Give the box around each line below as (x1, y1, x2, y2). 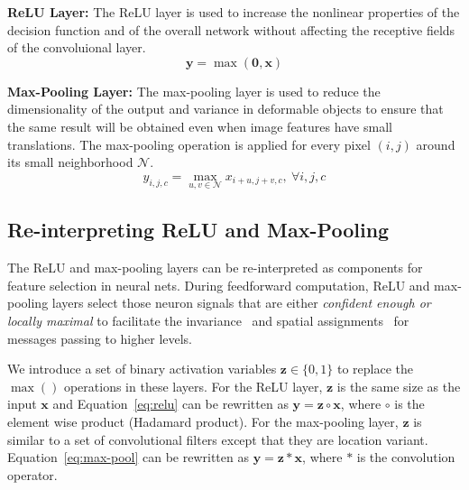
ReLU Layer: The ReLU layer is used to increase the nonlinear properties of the (7, 3, 460, 21)
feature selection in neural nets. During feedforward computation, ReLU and (7, 275, 430, 294)
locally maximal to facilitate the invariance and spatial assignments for (7, 310, 409, 329)
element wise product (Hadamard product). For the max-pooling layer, (7, 411, 399, 430)
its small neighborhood (7, 153, 133, 171)
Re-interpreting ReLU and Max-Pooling (7, 216, 390, 244)
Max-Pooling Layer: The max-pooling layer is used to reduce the (7, 81, 381, 100)
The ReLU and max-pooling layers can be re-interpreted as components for (7, 258, 423, 277)
